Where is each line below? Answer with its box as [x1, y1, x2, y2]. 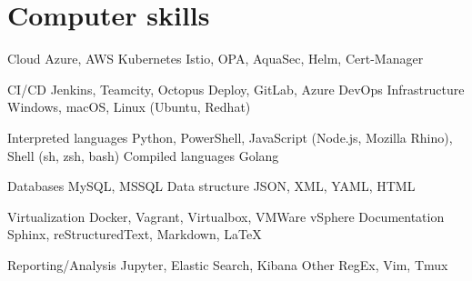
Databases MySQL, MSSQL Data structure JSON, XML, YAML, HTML [7, 176, 416, 196]
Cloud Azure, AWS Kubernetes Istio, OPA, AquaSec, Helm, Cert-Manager [7, 49, 424, 68]
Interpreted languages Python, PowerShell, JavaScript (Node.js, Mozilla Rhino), [7, 127, 453, 146]
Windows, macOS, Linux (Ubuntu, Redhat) [7, 97, 251, 116]
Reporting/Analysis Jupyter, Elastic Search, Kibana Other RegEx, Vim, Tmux [7, 255, 448, 274]
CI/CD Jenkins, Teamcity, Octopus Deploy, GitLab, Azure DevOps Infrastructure [7, 79, 465, 98]
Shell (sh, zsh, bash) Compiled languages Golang [7, 146, 279, 165]
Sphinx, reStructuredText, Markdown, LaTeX [7, 225, 262, 244]
